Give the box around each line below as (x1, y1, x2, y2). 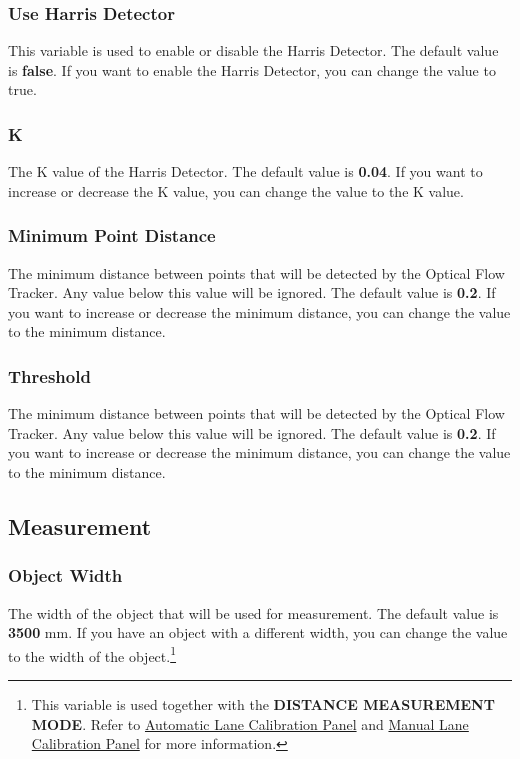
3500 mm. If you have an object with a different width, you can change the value (8, 622, 508, 643)
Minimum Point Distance (8, 223, 216, 248)
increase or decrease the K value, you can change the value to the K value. (8, 180, 464, 201)
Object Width (8, 563, 123, 588)
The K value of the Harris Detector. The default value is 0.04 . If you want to (8, 161, 483, 182)
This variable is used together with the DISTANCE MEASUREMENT (31, 694, 495, 715)
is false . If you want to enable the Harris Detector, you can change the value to (8, 59, 496, 80)
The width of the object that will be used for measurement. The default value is (8, 602, 499, 623)
